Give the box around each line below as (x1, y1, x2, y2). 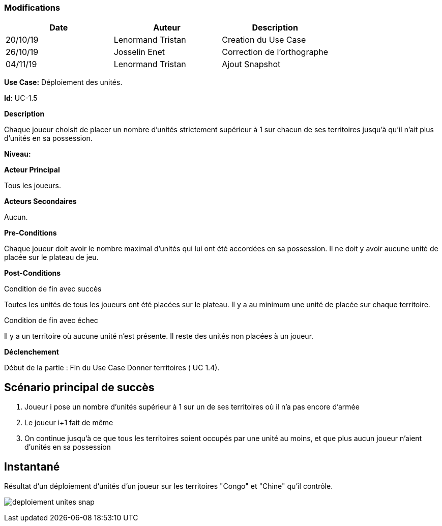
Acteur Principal (4, 165, 60, 174)
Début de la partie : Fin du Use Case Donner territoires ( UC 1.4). (4, 363, 220, 372)
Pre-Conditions (4, 228, 57, 238)
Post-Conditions (4, 269, 61, 278)
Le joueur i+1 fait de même (24, 418, 113, 427)
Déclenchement (4, 347, 59, 357)
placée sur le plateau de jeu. (4, 253, 99, 262)
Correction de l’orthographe (222, 47, 328, 57)
